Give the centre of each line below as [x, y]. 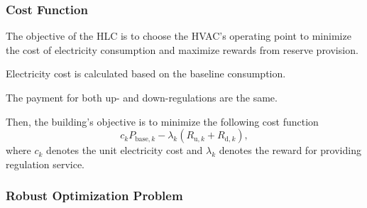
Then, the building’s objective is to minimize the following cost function [162, 121]
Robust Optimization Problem [94, 196]
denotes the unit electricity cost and [125, 150]
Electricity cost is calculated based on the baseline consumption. [146, 73]
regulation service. [45, 164]
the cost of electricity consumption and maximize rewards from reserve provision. [182, 49]
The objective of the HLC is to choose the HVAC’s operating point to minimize [179, 36]
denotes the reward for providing [290, 150]
